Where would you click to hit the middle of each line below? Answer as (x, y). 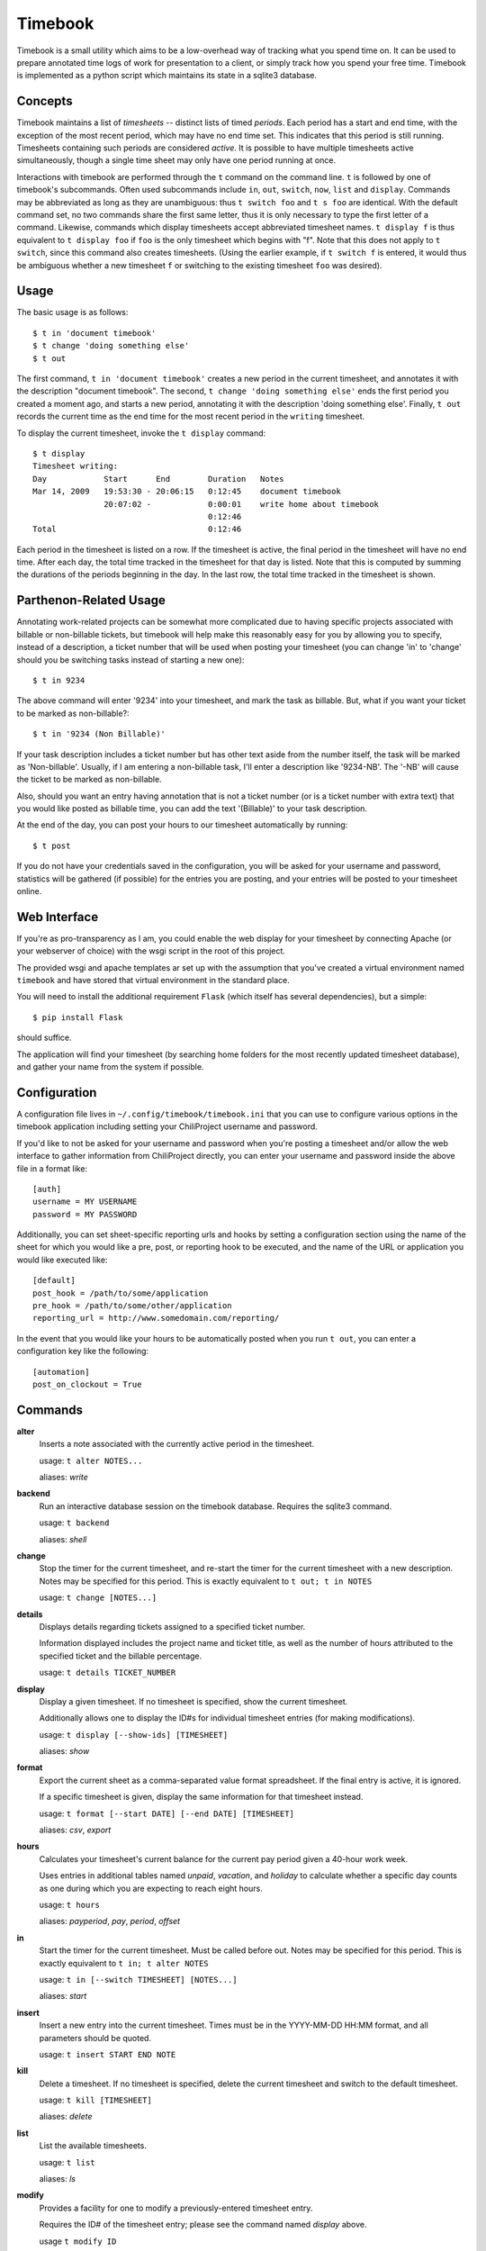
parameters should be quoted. (95, 2038)
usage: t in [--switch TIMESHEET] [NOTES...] (138, 1979)
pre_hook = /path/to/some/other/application (133, 1306)
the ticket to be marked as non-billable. (89, 780)
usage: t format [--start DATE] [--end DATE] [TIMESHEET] (166, 1813)
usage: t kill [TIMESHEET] (95, 2100)
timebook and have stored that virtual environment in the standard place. (153, 981)
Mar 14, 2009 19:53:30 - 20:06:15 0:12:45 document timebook (187, 492)
